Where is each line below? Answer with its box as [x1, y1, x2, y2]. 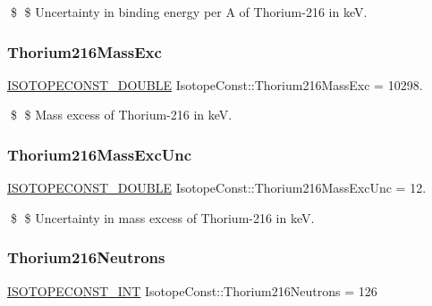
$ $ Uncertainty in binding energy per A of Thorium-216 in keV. [10, 3, 368, 21]
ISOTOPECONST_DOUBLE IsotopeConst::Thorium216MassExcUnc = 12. [7, 178, 427, 197]
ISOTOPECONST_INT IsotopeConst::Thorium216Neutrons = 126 [7, 281, 377, 300]
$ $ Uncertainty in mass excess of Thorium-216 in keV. [10, 208, 315, 227]
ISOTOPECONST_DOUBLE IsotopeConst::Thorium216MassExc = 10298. [7, 75, 423, 94]
